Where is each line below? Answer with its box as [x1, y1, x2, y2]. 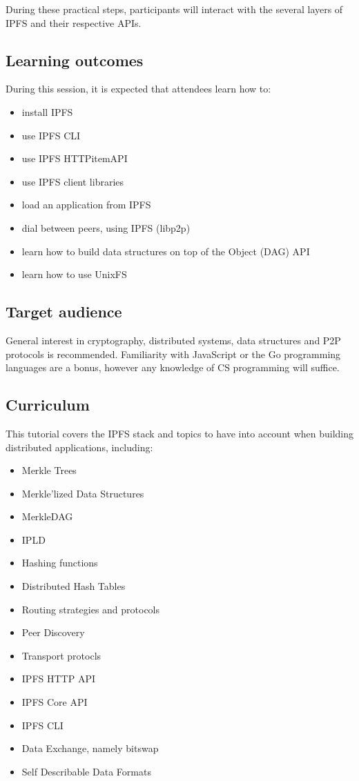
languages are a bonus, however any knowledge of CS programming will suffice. [6, 360, 340, 375]
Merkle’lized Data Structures [21, 486, 144, 500]
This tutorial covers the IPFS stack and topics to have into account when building [6, 426, 353, 440]
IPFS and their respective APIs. [6, 15, 142, 30]
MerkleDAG [21, 509, 73, 524]
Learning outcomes [6, 49, 144, 70]
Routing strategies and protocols [21, 602, 160, 616]
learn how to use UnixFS [21, 267, 127, 281]
